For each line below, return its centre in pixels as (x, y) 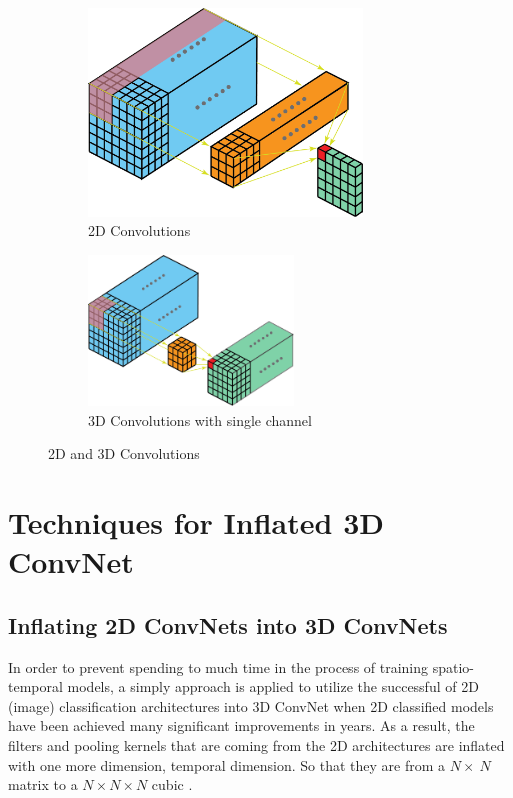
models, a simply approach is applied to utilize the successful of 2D (273, 686)
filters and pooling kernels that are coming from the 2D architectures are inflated (256, 745)
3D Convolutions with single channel (200, 419)
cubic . (172, 784)
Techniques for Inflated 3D (196, 522)
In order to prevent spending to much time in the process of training (218, 666)
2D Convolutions (139, 230)
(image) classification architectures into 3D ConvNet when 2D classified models (251, 705)
